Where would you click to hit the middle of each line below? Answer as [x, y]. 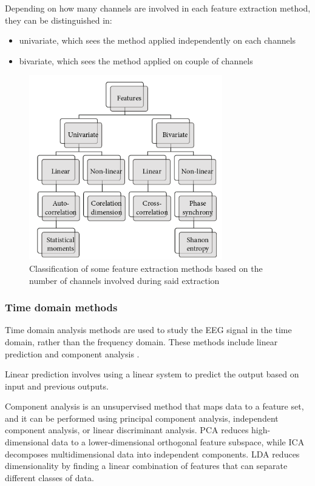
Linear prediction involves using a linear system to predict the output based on [152, 374]
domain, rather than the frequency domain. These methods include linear [141, 341]
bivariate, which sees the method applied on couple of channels [136, 60]
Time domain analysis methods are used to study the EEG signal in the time [148, 330]
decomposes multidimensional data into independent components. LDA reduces [152, 454]
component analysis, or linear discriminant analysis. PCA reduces [127, 430]
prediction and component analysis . [72, 353]
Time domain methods [61, 307]
